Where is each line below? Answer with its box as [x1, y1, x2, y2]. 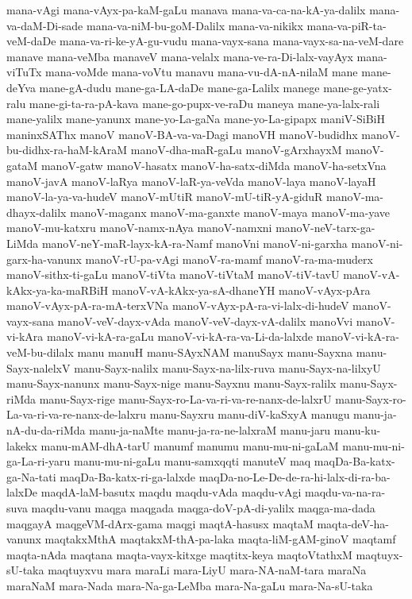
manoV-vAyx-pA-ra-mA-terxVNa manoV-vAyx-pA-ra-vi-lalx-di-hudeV [6, 297, 349, 314]
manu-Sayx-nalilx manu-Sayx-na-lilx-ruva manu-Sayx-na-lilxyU [74, 359, 381, 376]
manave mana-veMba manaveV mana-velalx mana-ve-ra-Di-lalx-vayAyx [6, 48, 353, 64]
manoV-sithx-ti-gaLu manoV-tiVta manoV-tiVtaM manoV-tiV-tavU [6, 266, 340, 283]
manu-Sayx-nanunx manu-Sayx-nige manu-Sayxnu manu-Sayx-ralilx [6, 375, 337, 392]
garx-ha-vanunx [6, 250, 82, 267]
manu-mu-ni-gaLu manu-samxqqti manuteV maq [74, 453, 311, 470]
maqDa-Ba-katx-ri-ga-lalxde [60, 468, 196, 485]
